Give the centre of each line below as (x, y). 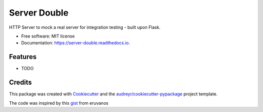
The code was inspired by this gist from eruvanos (59, 103)
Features (23, 57)
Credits (20, 83)
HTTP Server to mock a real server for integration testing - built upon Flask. (85, 27)
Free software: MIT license (48, 36)
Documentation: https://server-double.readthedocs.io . (75, 43)
